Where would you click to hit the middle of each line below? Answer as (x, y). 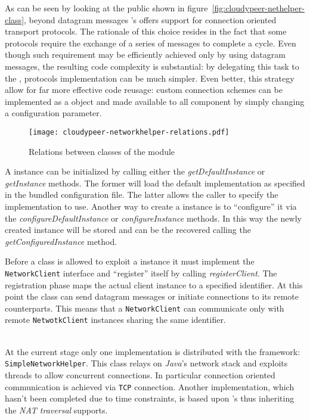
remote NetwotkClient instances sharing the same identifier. (115, 320)
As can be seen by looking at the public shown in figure (106, 8)
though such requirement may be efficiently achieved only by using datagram (145, 55)
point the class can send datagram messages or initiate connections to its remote (152, 296)
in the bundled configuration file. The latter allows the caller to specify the (142, 195)
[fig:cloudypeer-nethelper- (258, 8)
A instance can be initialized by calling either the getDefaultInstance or (135, 171)
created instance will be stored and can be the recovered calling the (128, 230)
